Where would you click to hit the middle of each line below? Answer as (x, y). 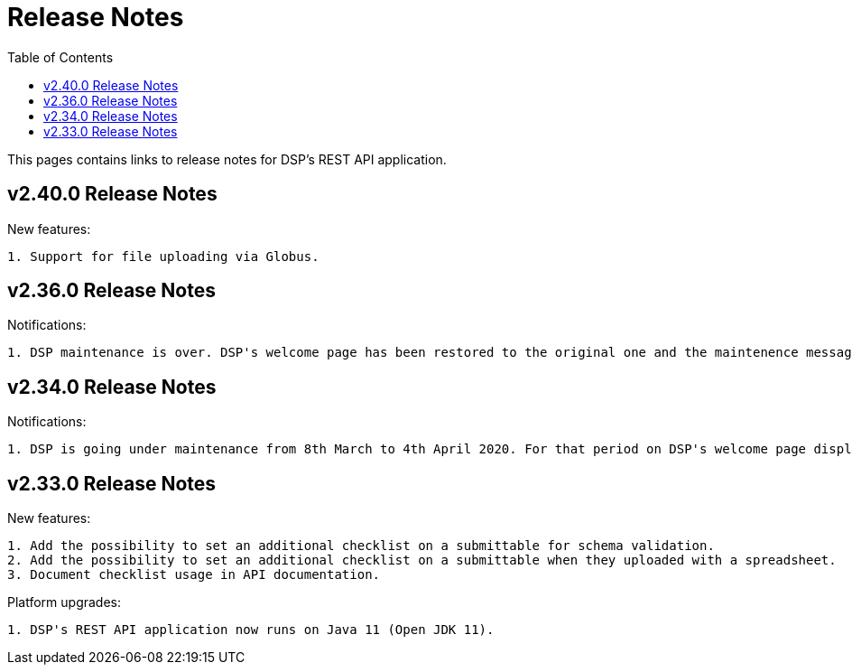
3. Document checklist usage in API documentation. (194, 575)
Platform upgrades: (65, 602)
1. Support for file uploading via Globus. (163, 256)
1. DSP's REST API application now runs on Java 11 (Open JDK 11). (251, 630)
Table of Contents (60, 57)
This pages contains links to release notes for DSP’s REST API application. (227, 159)
